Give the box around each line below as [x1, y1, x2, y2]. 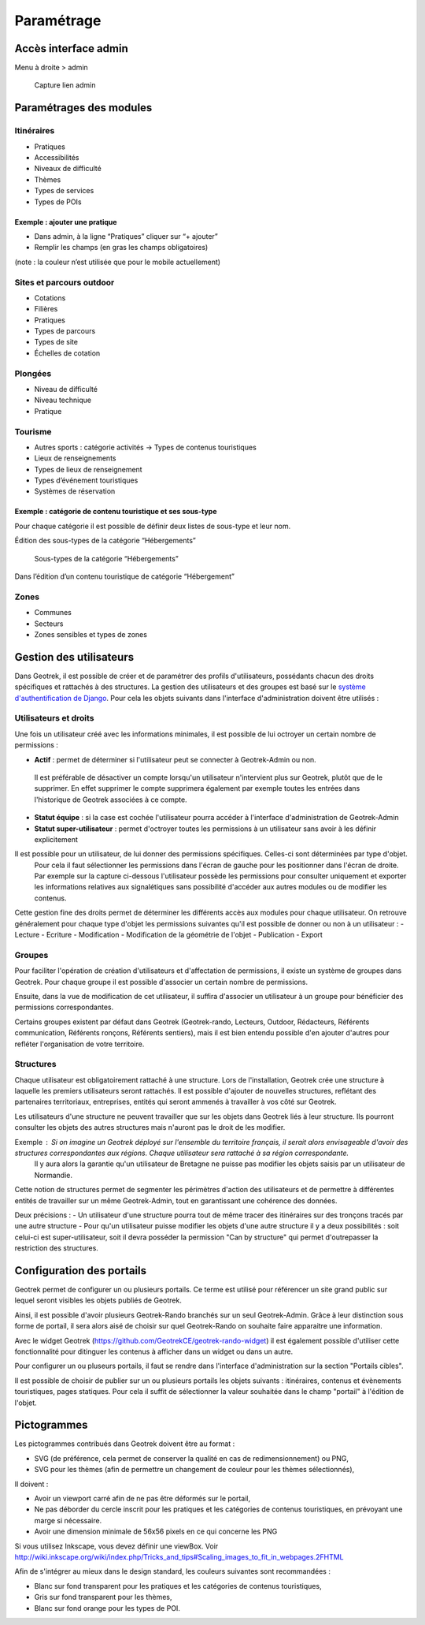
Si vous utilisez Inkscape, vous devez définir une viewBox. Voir [14, 1541, 219, 1551]
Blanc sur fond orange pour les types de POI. [34, 1603, 181, 1612]
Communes [34, 608, 72, 617]
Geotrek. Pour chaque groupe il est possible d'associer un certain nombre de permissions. [14, 977, 309, 986]
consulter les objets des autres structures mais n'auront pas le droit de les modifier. [14, 1123, 286, 1132]
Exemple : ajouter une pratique [14, 217, 117, 226]
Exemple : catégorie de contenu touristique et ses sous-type [14, 507, 217, 516]
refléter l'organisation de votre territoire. [14, 1039, 145, 1049]
